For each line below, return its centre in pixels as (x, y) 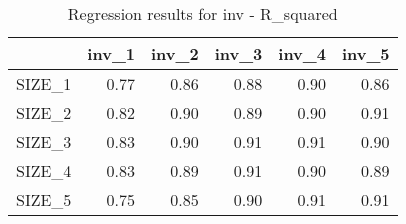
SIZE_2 (44, 112)
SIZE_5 (44, 199)
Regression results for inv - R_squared (202, 13)
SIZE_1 (44, 83)
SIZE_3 (44, 141)
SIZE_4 (44, 170)
